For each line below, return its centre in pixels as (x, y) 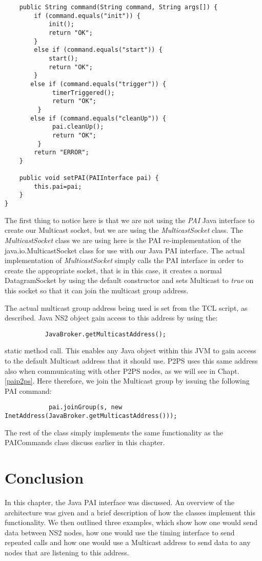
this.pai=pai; (58, 186)
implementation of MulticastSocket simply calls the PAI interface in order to (124, 260)
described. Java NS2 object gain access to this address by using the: (111, 318)
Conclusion (44, 477)
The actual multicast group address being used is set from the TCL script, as (126, 307)
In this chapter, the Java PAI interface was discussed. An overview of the (120, 502)
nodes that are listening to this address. (67, 552)
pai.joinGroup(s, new (85, 407)
